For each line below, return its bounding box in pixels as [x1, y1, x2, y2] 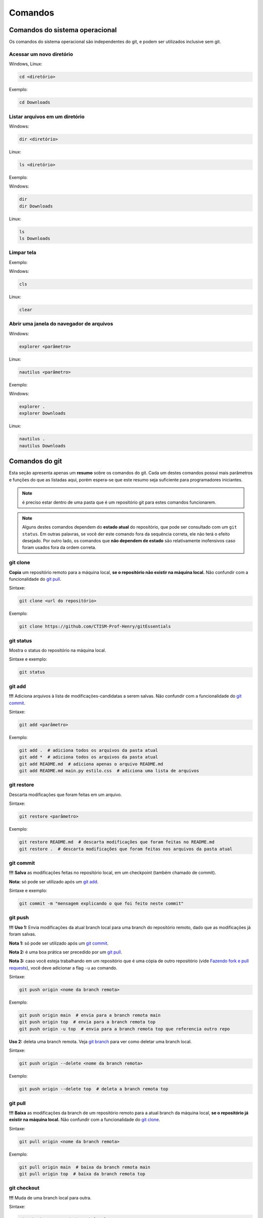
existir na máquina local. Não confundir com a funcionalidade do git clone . [9, 1117, 160, 1123]
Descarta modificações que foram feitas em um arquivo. [9, 792, 122, 798]
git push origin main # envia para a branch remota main [19, 1012, 161, 1018]
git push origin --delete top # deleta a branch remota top [19, 1086, 169, 1092]
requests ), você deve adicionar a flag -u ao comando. [9, 965, 118, 971]
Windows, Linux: [9, 61, 42, 67]
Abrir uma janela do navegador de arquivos [9, 321, 113, 327]
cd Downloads [19, 100, 51, 105]
